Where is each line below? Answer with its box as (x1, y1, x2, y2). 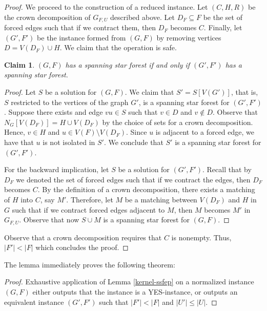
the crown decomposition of (4, 11, 91, 22)
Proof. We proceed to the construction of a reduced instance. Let (4, 2, 208, 12)
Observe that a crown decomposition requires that (4, 232, 162, 242)
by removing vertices (156, 32, 221, 43)
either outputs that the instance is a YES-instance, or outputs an (32, 286, 238, 297)
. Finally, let (203, 22, 242, 33)
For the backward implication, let (4, 164, 109, 175)
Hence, (4, 127, 25, 137)
